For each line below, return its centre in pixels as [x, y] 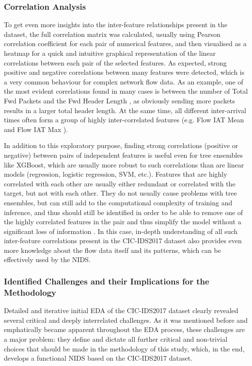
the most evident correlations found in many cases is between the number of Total [126, 91]
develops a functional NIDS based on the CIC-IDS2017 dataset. [98, 358]
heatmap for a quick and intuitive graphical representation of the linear [110, 53]
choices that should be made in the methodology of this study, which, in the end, [124, 348]
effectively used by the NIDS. [47, 259]
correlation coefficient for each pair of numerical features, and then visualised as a [125, 43]
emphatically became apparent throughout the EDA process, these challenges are [125, 329]
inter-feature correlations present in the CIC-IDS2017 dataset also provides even [123, 241]
